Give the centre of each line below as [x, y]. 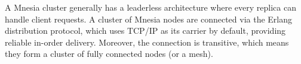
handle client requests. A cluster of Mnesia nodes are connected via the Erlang [148, 19]
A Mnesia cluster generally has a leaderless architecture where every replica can [150, 7]
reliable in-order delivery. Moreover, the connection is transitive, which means [147, 42]
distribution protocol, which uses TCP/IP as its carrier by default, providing [145, 31]
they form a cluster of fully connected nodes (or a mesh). [109, 54]
